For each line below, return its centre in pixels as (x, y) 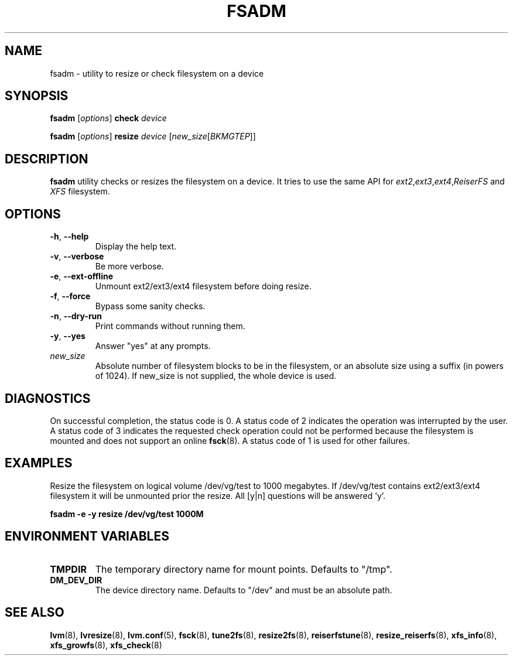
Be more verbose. (129, 266)
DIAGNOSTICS (48, 398)
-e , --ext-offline (81, 276)
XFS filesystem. (80, 191)
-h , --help (69, 237)
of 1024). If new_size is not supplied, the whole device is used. (216, 376)
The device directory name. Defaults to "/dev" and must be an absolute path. (244, 590)
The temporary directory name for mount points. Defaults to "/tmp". (244, 569)
